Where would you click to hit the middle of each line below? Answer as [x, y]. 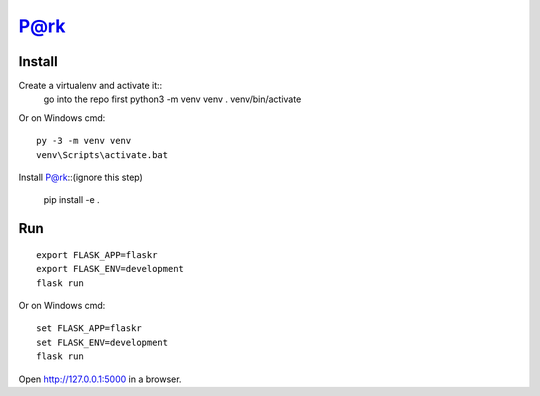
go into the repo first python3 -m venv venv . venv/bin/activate [172, 99]
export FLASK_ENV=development [110, 269]
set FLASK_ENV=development [102, 342]
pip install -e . [71, 200]
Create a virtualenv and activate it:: [90, 86]
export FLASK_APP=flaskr [97, 254]
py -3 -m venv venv [84, 141]
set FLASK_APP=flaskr [89, 328]
